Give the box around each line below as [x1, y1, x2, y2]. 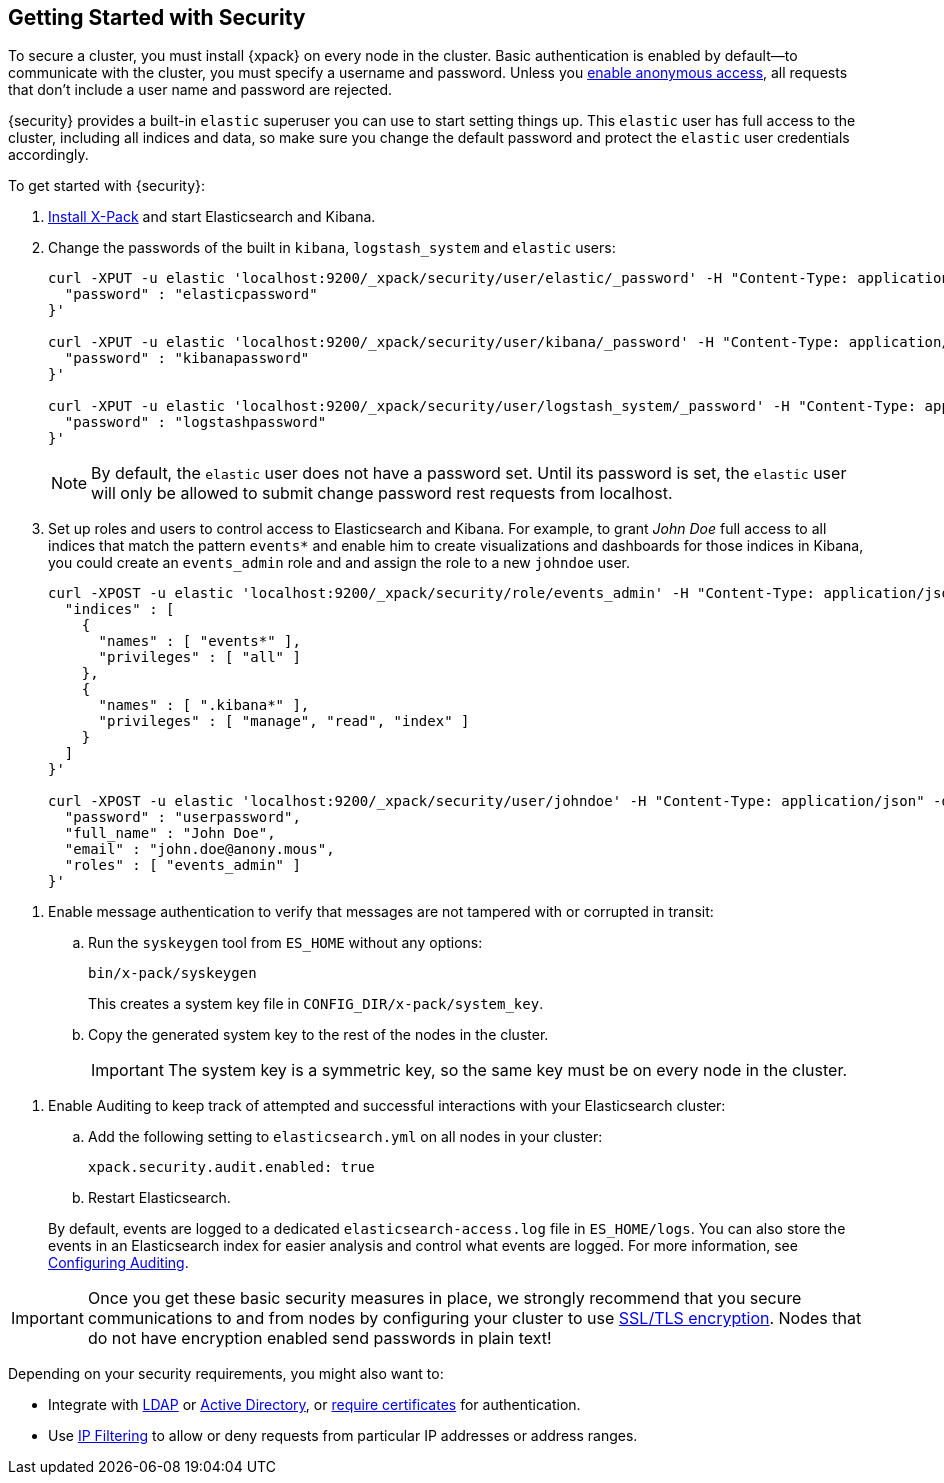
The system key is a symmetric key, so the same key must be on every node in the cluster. [167, 1060, 848, 1081]
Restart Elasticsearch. [88, 1189, 231, 1207]
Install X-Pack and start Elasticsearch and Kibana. [48, 208, 376, 226]
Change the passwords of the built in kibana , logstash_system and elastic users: [48, 239, 616, 257]
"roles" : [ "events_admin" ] [64, 857, 301, 874]
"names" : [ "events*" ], [98, 633, 301, 650]
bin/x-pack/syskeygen [88, 965, 257, 982]
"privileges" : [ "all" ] [98, 649, 301, 666]
